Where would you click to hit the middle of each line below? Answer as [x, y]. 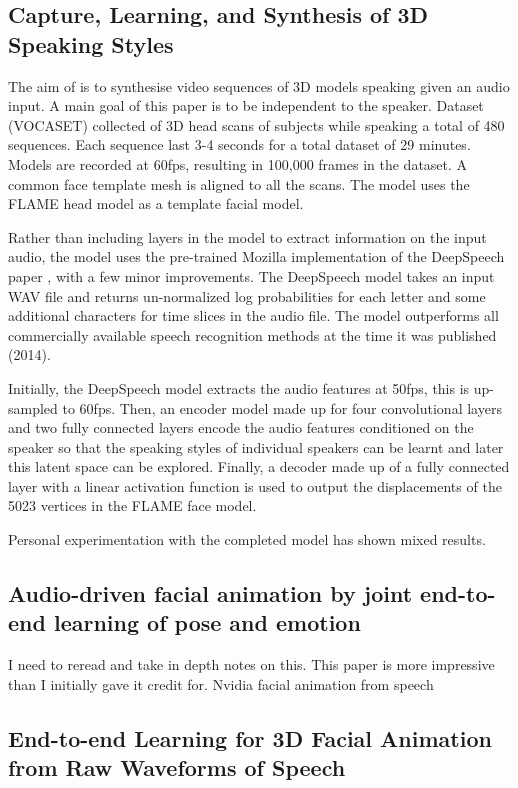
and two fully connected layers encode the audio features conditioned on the [241, 427]
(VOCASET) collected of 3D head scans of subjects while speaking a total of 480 [256, 124]
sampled [33, 407]
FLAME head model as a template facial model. [156, 203]
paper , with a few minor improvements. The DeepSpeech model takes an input [251, 275]
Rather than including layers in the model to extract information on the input [247, 236]
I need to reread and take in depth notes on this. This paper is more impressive [251, 664]
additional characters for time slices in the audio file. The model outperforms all [253, 315]
